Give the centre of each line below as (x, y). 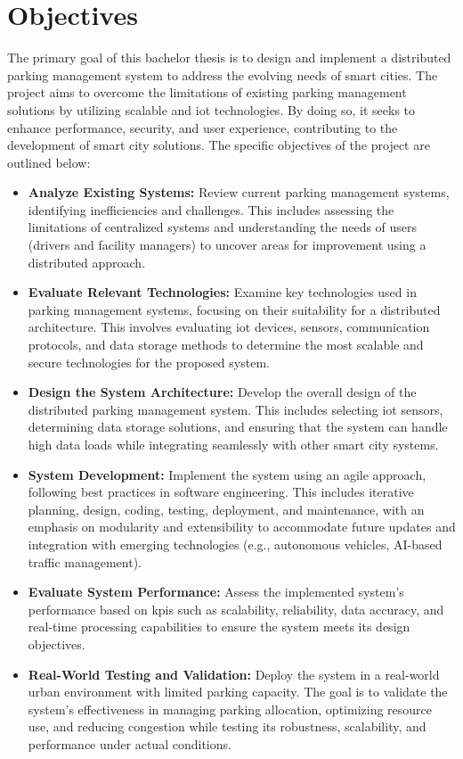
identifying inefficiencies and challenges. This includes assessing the (211, 209)
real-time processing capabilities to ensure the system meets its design (219, 627)
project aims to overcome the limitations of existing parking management (207, 92)
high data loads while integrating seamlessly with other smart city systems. (233, 444)
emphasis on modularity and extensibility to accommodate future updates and (242, 527)
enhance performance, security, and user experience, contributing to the (203, 127)
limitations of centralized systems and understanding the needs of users (223, 227)
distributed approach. (87, 262)
